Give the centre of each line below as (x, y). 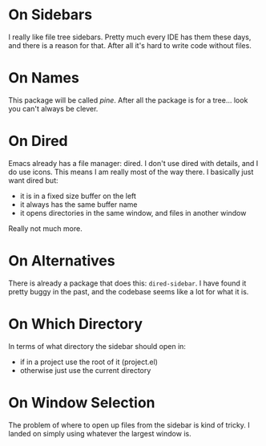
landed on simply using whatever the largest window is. (100, 433)
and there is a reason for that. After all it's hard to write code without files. (130, 45)
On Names (44, 78)
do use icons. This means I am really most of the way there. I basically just (131, 172)
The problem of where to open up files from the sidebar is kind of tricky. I (129, 425)
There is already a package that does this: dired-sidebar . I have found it (127, 283)
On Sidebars (50, 15)
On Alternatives (62, 261)
